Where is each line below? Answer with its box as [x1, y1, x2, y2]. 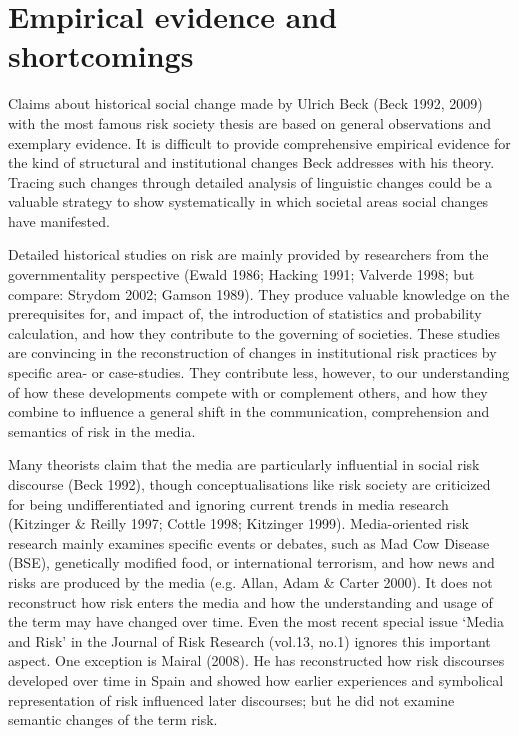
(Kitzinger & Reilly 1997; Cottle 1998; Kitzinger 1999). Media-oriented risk [8, 513, 469, 534]
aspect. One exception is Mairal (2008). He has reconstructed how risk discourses [8, 650, 505, 671]
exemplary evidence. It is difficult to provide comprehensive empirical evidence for [8, 132, 511, 153]
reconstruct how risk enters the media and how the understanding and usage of [8, 591, 493, 612]
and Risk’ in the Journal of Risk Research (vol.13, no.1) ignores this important [8, 630, 491, 651]
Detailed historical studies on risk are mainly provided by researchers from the [8, 244, 489, 265]
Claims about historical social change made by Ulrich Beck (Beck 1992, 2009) [8, 93, 483, 114]
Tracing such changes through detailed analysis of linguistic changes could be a [8, 171, 492, 192]
